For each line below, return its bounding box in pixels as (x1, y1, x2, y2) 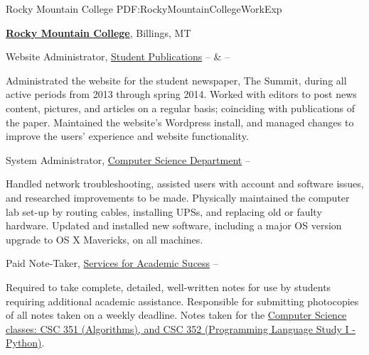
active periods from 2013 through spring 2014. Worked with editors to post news (6, 87, 357, 102)
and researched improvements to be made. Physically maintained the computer (6, 190, 350, 204)
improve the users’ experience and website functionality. (6, 129, 249, 143)
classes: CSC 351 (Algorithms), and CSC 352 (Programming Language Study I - (6, 321, 355, 336)
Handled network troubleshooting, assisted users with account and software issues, (6, 176, 364, 191)
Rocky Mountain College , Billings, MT (6, 25, 191, 40)
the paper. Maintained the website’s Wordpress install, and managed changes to (6, 114, 354, 129)
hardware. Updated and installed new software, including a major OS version (6, 218, 342, 233)
